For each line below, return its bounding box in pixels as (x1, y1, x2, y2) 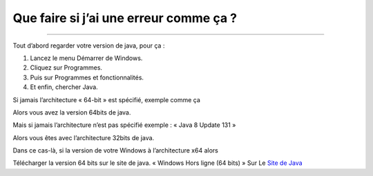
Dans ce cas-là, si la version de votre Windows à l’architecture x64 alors (12, 146, 219, 155)
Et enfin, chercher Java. (30, 83, 98, 91)
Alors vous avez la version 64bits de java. (12, 108, 131, 117)
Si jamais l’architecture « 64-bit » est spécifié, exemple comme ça (12, 95, 200, 104)
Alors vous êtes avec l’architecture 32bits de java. (12, 133, 155, 141)
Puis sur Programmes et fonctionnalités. (30, 73, 144, 81)
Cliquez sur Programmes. (30, 63, 103, 72)
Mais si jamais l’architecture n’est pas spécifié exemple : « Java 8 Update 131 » (12, 121, 236, 129)
